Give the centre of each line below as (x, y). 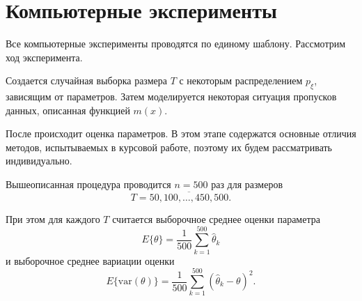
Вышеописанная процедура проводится (88, 184)
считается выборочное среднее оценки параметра (216, 218)
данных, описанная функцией (68, 110)
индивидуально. (39, 161)
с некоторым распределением (241, 80)
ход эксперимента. (44, 57)
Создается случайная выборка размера (86, 80)
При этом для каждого (53, 218)
